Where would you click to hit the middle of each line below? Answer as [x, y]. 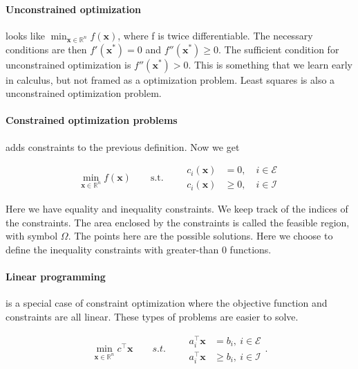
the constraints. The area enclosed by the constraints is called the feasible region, [178, 222]
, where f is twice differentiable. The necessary [215, 35]
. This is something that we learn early [270, 64]
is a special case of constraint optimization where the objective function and [167, 303]
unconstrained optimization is [68, 64]
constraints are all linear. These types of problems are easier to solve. [152, 316]
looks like [25, 35]
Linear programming [56, 277]
